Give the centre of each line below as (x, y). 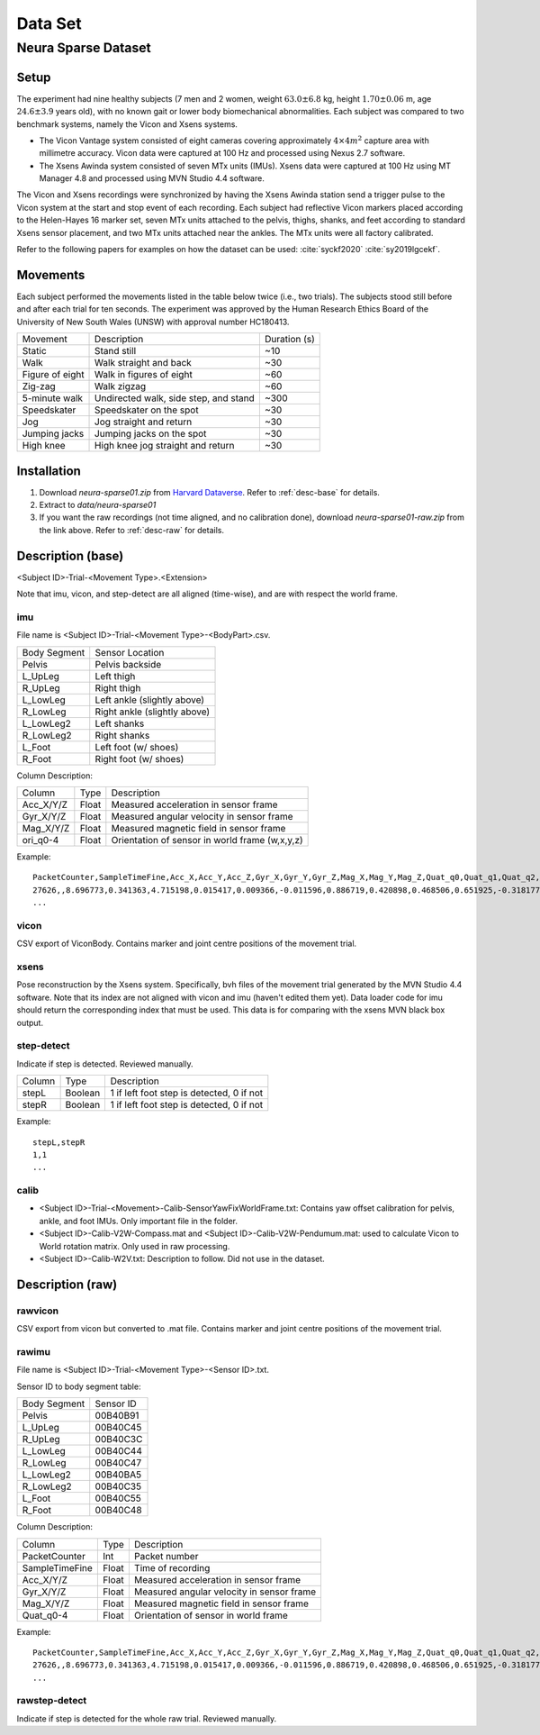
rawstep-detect (52, 1701)
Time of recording (172, 1567)
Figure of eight (53, 375)
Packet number (166, 1556)
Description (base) (70, 555)
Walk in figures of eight (144, 375)
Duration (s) (289, 340)
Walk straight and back (144, 363)
